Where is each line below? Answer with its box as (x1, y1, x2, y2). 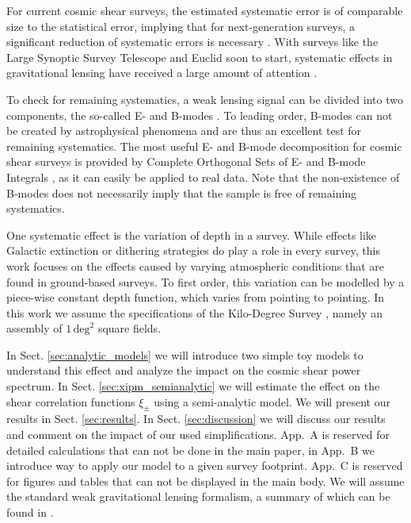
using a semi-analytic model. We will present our (154, 393, 390, 410)
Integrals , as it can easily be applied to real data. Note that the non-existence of (6, 168, 400, 185)
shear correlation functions (6, 393, 135, 410)
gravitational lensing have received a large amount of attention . (6, 64, 318, 81)
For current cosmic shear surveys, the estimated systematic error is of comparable (6, 2, 403, 18)
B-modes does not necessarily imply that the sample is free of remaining (6, 184, 357, 201)
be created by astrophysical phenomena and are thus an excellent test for (6, 122, 362, 139)
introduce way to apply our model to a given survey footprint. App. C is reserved (6, 457, 403, 474)
